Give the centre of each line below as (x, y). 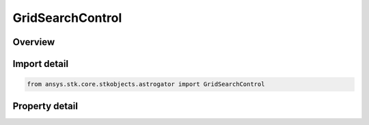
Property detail (45, 106)
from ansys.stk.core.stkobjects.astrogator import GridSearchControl (146, 84)
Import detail (40, 64)
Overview (34, 42)
